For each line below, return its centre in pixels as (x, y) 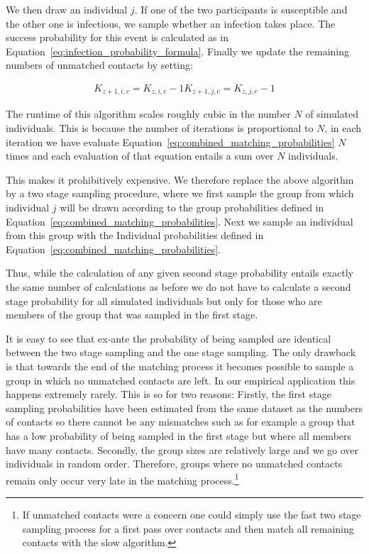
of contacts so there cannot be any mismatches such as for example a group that (181, 422)
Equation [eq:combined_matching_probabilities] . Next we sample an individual (180, 221)
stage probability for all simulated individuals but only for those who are (164, 300)
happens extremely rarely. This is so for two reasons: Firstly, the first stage (169, 394)
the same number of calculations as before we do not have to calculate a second (178, 286)
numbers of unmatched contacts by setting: (99, 65)
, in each (343, 128)
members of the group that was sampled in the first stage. (132, 315)
